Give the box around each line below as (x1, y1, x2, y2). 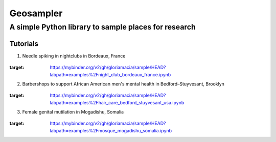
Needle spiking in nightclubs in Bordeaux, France (22, 52, 126, 59)
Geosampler (9, 8, 63, 19)
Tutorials (9, 39, 38, 48)
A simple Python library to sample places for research (9, 22, 196, 32)
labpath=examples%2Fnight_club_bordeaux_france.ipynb (50, 71, 171, 77)
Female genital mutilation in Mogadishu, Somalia (22, 109, 124, 115)
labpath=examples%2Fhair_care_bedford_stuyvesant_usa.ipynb (50, 99, 185, 105)
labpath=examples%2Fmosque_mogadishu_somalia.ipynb (50, 127, 172, 133)
